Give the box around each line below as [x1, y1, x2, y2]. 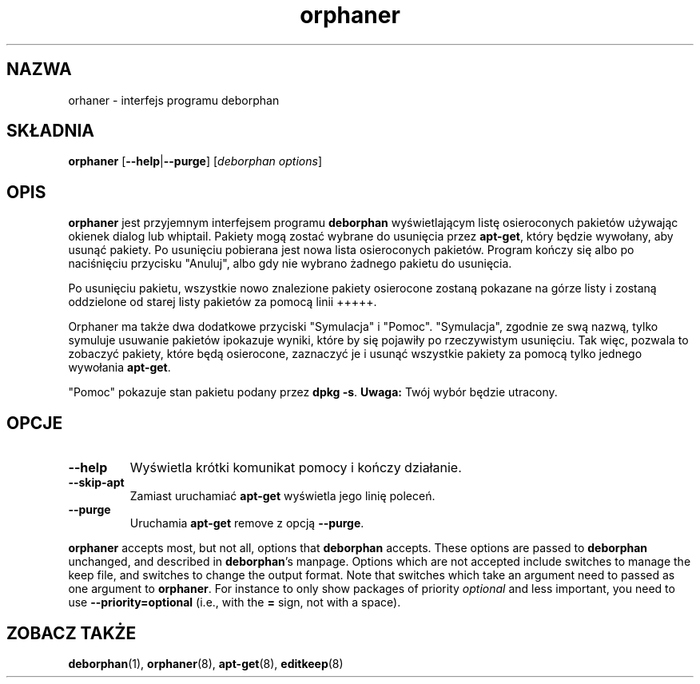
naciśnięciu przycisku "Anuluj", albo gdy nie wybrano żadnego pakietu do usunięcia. [68, 256, 512, 271]
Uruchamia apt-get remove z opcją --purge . [129, 516, 364, 531]
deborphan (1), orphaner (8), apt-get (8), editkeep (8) [68, 656, 344, 670]
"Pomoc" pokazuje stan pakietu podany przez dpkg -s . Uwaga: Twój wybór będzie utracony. [68, 385, 558, 400]
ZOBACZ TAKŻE [6, 622, 137, 643]
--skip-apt [68, 475, 125, 490]
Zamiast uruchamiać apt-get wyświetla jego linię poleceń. [129, 489, 436, 503]
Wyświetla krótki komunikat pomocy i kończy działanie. [129, 459, 462, 476]
